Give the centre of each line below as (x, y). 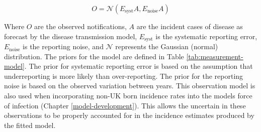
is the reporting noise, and (63, 46)
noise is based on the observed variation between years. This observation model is (130, 86)
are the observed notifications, (80, 26)
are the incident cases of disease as (190, 26)
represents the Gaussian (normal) (167, 46)
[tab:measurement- (215, 56)
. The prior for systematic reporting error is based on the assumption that (139, 66)
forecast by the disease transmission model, (71, 36)
